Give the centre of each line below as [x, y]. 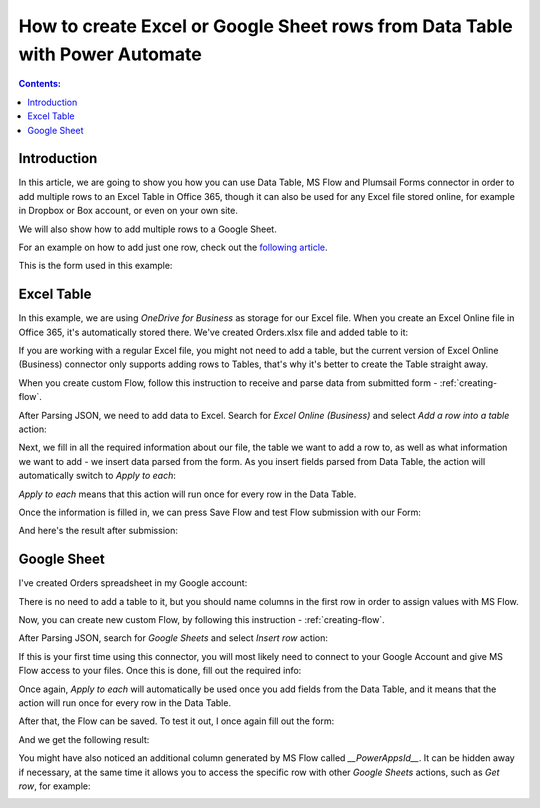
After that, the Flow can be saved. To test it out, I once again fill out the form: [176, 721]
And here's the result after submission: [98, 531]
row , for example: [54, 786]
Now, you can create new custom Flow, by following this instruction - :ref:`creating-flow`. [201, 620]
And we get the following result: [84, 739]
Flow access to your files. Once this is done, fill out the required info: [160, 671]
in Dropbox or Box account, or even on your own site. [128, 211]
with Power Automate [110, 54]
